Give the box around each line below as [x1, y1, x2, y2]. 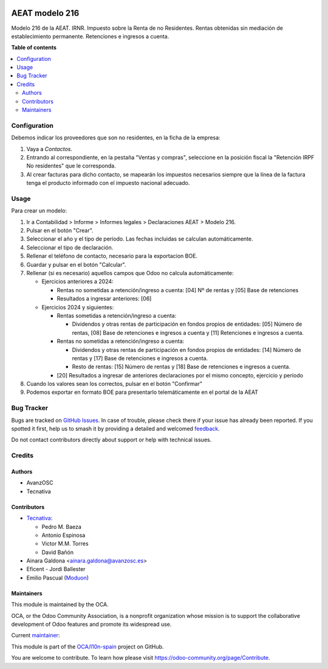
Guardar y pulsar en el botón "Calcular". [26, 261, 126, 268]
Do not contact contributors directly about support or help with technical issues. [11, 436, 212, 444]
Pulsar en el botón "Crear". [26, 227, 94, 234]
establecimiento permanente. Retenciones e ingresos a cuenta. [11, 32, 169, 40]
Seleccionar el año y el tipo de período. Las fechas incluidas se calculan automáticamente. [26, 235, 253, 243]
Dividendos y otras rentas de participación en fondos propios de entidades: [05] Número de [72, 320, 302, 328]
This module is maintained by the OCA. [11, 601, 109, 608]
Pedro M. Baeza [41, 523, 82, 530]
